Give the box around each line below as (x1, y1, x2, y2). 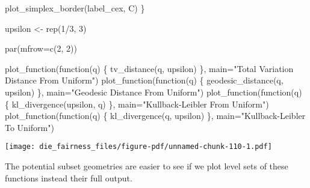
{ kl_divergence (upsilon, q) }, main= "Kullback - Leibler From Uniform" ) (5, 97, 269, 110)
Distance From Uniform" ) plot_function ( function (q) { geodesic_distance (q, (5, 74, 284, 86)
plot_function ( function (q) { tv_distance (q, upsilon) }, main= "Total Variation (5, 62, 294, 74)
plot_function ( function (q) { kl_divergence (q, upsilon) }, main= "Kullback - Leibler (5, 109, 306, 122)
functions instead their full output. (5, 171, 132, 184)
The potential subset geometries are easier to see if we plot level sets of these (5, 160, 288, 172)
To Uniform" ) (5, 121, 54, 133)
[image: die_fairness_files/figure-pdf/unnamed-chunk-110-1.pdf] (5, 142, 272, 151)
